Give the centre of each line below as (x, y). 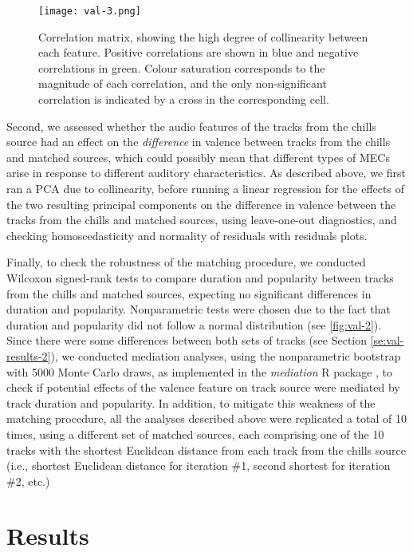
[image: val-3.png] (90, 11)
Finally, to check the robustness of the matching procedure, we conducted (186, 262)
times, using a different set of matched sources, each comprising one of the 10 (195, 434)
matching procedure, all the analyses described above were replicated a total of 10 (207, 418)
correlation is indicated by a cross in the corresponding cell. (184, 99)
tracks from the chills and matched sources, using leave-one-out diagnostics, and (202, 220)
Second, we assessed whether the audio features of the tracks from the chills (191, 126)
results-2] (29, 355)
